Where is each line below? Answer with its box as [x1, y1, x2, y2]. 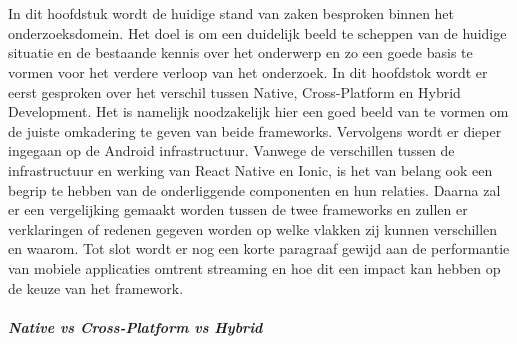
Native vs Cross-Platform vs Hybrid [8, 316, 263, 337]
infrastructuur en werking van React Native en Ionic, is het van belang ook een [8, 159, 493, 180]
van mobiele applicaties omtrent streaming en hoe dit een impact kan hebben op [8, 257, 501, 278]
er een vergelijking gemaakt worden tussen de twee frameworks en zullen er [8, 199, 468, 220]
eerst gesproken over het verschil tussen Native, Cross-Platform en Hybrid [8, 81, 461, 102]
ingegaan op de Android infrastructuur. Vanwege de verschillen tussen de [8, 140, 455, 161]
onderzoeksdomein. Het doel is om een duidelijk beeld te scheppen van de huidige [8, 22, 507, 43]
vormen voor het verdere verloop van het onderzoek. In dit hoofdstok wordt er [8, 61, 488, 82]
